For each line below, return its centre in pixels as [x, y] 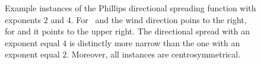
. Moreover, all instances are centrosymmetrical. [154, 54]
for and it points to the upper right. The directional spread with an [128, 31]
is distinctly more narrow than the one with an [155, 42]
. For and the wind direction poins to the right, [159, 19]
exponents [23, 19]
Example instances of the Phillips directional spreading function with [130, 8]
